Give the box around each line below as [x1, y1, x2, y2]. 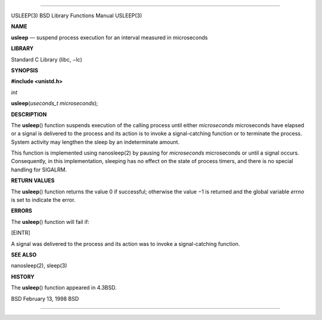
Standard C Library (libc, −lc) [11, 56, 83, 63]
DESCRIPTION [11, 110, 47, 118]
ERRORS [11, 207, 33, 214]
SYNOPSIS [11, 66, 39, 74]
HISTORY [11, 273, 35, 280]
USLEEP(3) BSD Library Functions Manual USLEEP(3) [11, 12, 143, 19]
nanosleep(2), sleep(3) [11, 262, 67, 269]
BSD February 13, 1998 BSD [11, 295, 79, 302]
